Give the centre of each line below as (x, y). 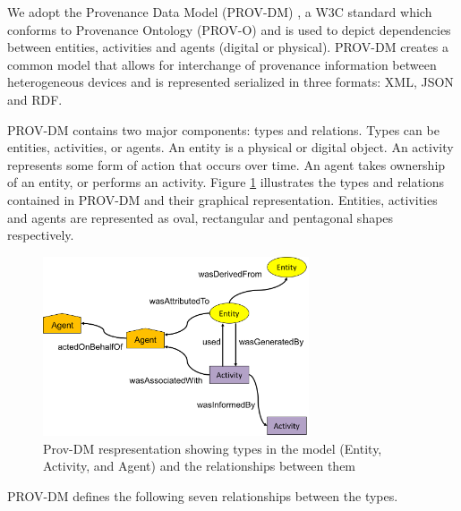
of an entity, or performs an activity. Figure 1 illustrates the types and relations (226, 182)
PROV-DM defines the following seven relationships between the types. (203, 495)
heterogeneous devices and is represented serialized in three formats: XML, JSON (230, 82)
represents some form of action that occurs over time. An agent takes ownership (226, 164)
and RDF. (35, 99)
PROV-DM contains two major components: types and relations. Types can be (223, 129)
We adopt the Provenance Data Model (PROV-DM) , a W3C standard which (220, 12)
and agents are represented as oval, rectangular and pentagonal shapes (201, 217)
